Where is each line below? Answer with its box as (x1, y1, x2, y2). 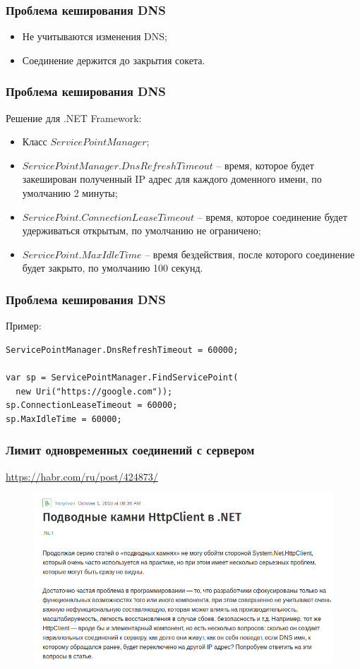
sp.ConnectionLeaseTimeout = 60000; (6, 400, 178, 411)
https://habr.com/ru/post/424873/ (6, 469, 158, 483)
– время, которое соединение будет (197, 209, 347, 224)
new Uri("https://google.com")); (16, 386, 173, 397)
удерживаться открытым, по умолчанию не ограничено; (22, 223, 261, 238)
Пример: (6, 318, 42, 333)
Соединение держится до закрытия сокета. (22, 52, 205, 67)
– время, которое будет (216, 157, 314, 172)
